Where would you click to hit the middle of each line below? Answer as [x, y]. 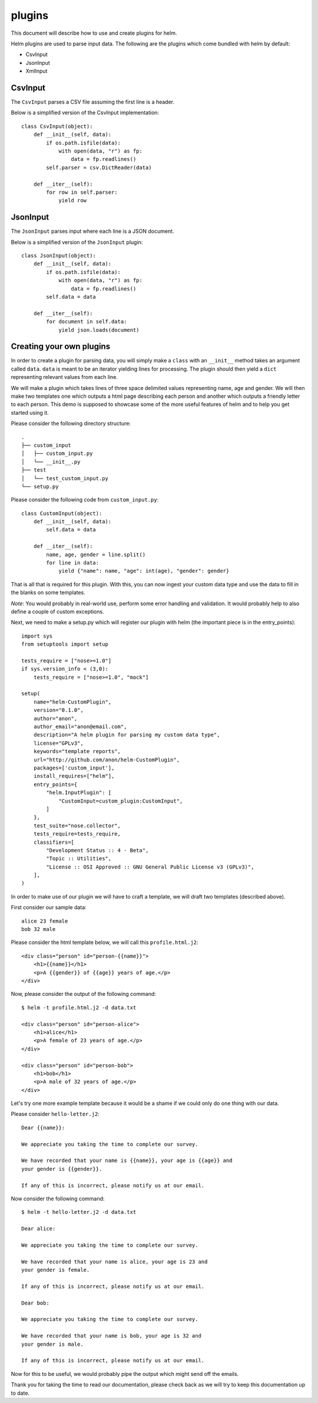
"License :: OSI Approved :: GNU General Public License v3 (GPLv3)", [150, 867]
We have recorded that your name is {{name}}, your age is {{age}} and [127, 1161]
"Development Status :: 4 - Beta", [97, 850]
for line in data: [73, 563]
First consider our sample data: [49, 907]
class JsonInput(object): [59, 255]
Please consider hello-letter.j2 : [55, 1114]
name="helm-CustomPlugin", [72, 702]
